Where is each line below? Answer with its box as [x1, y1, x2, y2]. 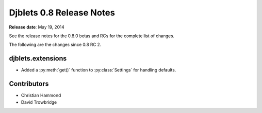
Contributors [9, 80, 49, 88]
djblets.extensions [9, 55, 67, 63]
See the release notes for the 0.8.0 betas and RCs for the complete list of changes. [9, 33, 175, 39]
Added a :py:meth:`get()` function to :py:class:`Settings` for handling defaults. [21, 67, 176, 73]
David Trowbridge [21, 99, 57, 105]
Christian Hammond [21, 92, 61, 99]
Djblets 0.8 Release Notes [9, 7, 115, 18]
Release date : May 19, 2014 [9, 24, 65, 30]
